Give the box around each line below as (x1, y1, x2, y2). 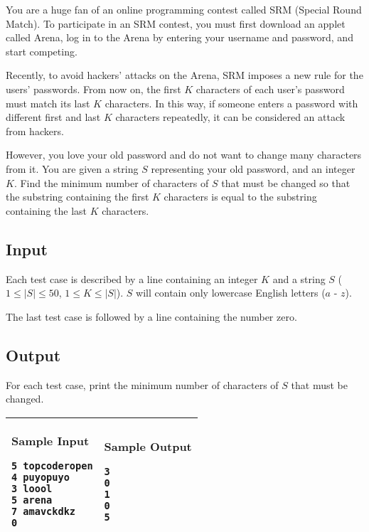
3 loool (11, 482, 53, 494)
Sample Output (104, 437, 192, 454)
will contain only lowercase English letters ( (136, 285, 326, 300)
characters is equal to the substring (164, 189, 317, 204)
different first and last (6, 110, 101, 124)
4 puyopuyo (11, 471, 70, 483)
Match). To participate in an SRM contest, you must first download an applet (6, 16, 346, 31)
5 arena (11, 494, 53, 506)
